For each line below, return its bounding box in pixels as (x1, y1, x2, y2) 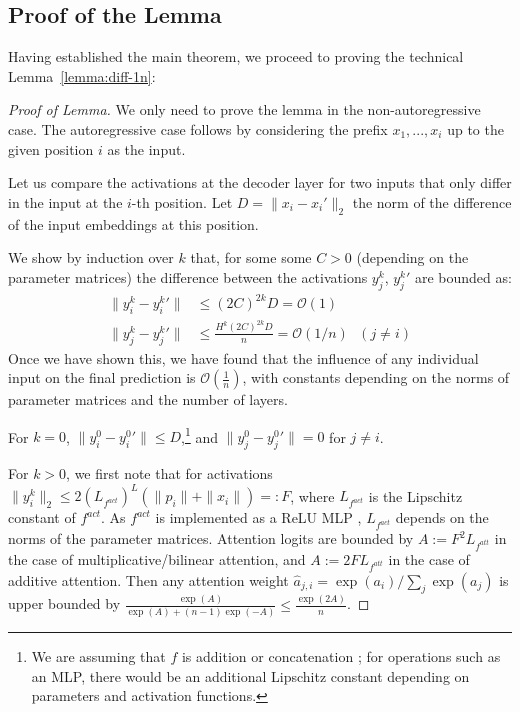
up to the (447, 118, 504, 139)
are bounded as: (414, 266, 512, 287)
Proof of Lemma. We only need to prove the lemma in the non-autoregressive (8, 99, 481, 120)
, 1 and (181, 423, 218, 447)
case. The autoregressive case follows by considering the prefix (8, 118, 388, 139)
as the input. (107, 138, 186, 159)
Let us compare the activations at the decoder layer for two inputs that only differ (8, 172, 512, 193)
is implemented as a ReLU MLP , (155, 507, 362, 528)
